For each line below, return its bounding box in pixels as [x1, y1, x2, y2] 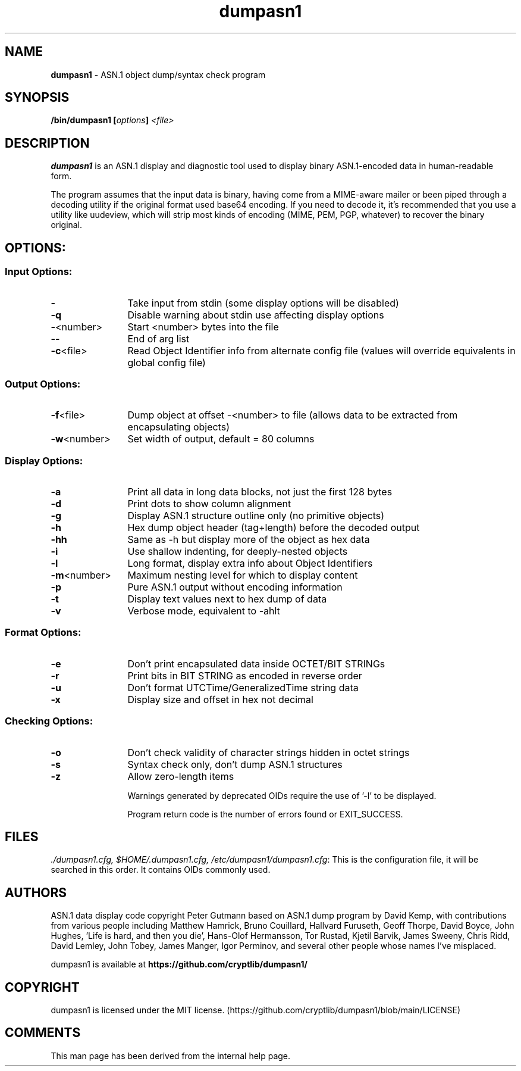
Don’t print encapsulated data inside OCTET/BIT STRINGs [127, 657, 385, 670]
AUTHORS [5, 885, 67, 900]
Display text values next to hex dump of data [127, 593, 327, 605]
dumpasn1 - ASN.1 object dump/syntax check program [51, 69, 266, 80]
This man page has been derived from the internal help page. [51, 1050, 291, 1061]
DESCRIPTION [5, 135, 90, 151]
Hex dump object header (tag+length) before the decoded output [127, 522, 420, 533]
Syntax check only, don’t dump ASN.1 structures [127, 758, 343, 770]
